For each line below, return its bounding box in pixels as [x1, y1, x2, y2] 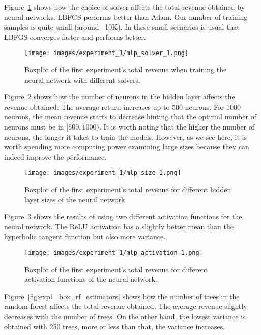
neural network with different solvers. [24, 74, 140, 85]
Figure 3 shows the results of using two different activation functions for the [4, 211, 242, 222]
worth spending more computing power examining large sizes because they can [4, 141, 249, 152]
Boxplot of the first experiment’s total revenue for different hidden [24, 184, 231, 195]
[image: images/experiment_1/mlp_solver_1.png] [24, 49, 189, 57]
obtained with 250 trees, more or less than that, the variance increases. [4, 321, 225, 331]
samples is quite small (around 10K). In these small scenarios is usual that [4, 21, 240, 32]
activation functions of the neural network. [24, 274, 157, 285]
